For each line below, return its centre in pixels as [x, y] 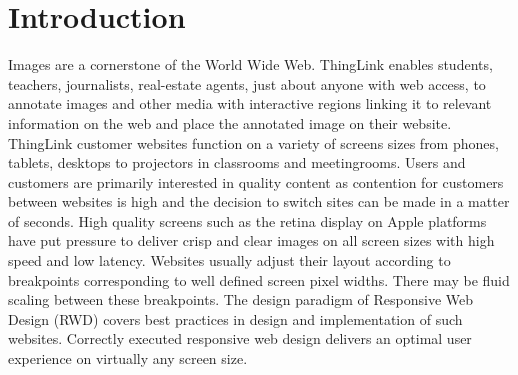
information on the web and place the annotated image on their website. [230, 122]
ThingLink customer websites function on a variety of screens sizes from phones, [253, 142]
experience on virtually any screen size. [128, 358]
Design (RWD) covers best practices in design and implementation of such [235, 318]
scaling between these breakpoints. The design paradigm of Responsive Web [241, 299]
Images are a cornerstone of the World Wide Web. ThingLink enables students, [250, 64]
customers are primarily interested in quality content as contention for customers [256, 181]
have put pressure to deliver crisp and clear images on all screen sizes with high [251, 240]
